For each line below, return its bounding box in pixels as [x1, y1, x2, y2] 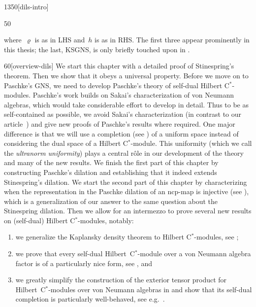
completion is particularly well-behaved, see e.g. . [15, 294, 165, 304]
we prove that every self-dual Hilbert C [15, 248, 135, 259]
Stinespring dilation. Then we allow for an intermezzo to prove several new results [4, 205, 252, 216]
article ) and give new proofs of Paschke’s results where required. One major [4, 118, 235, 129]
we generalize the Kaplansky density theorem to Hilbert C [15, 232, 192, 242]
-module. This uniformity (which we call [130, 138, 252, 148]
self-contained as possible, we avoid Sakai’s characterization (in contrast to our [4, 109, 242, 119]
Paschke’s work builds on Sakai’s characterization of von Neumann [32, 90, 234, 100]
